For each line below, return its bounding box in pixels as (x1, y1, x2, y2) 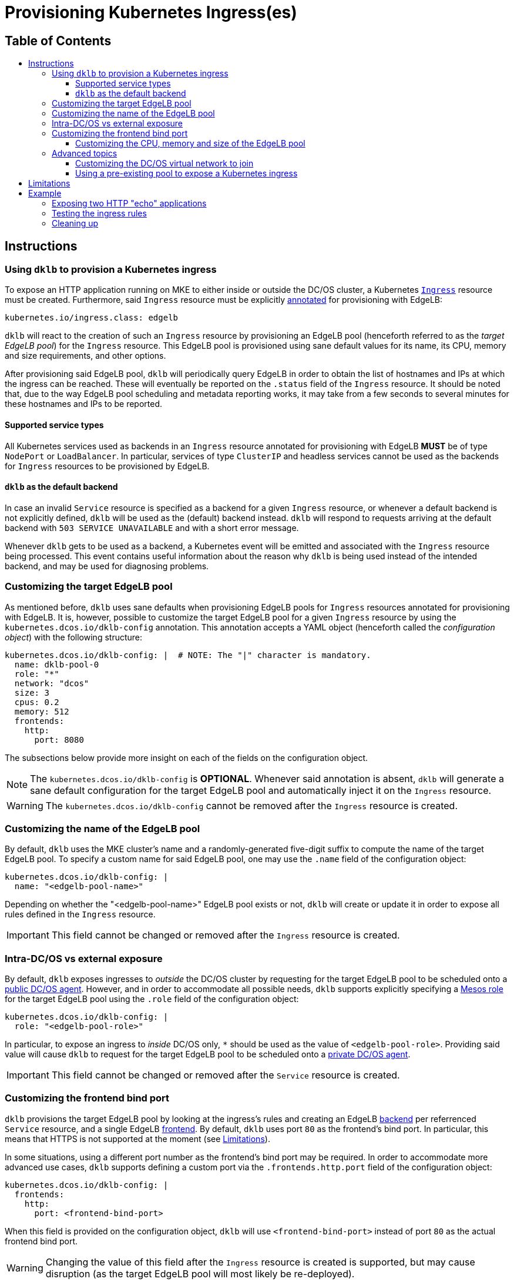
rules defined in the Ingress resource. (5, 909, 156, 920)
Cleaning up (52, 218, 99, 229)
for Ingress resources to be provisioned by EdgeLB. (5, 460, 210, 471)
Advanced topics (52, 148, 117, 159)
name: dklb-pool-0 (14, 659, 99, 669)
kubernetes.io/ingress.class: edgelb (5, 313, 179, 323)
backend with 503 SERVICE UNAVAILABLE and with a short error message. (5, 522, 299, 533)
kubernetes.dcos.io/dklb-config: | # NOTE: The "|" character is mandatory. (5, 650, 371, 660)
